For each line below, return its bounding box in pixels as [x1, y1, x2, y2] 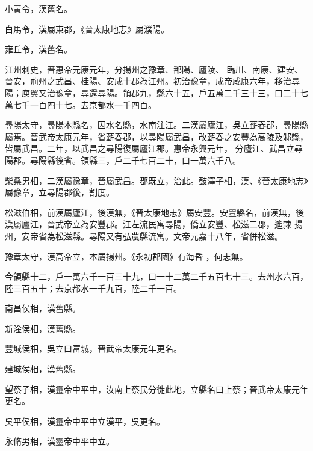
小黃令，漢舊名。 [5, 2, 72, 14]
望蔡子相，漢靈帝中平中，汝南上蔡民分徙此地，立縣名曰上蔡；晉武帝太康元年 [5, 382, 308, 395]
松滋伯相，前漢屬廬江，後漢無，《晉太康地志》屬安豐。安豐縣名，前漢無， [5, 206, 296, 218]
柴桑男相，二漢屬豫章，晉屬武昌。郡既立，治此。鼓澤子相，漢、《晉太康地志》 [5, 174, 308, 186]
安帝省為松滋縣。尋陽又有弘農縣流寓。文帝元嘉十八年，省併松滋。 [21, 229, 283, 242]
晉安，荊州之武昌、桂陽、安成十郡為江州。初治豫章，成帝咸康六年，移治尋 [5, 75, 300, 87]
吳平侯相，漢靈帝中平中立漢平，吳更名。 [5, 414, 165, 427]
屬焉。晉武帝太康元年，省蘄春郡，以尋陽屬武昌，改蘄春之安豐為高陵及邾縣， [5, 130, 308, 143]
